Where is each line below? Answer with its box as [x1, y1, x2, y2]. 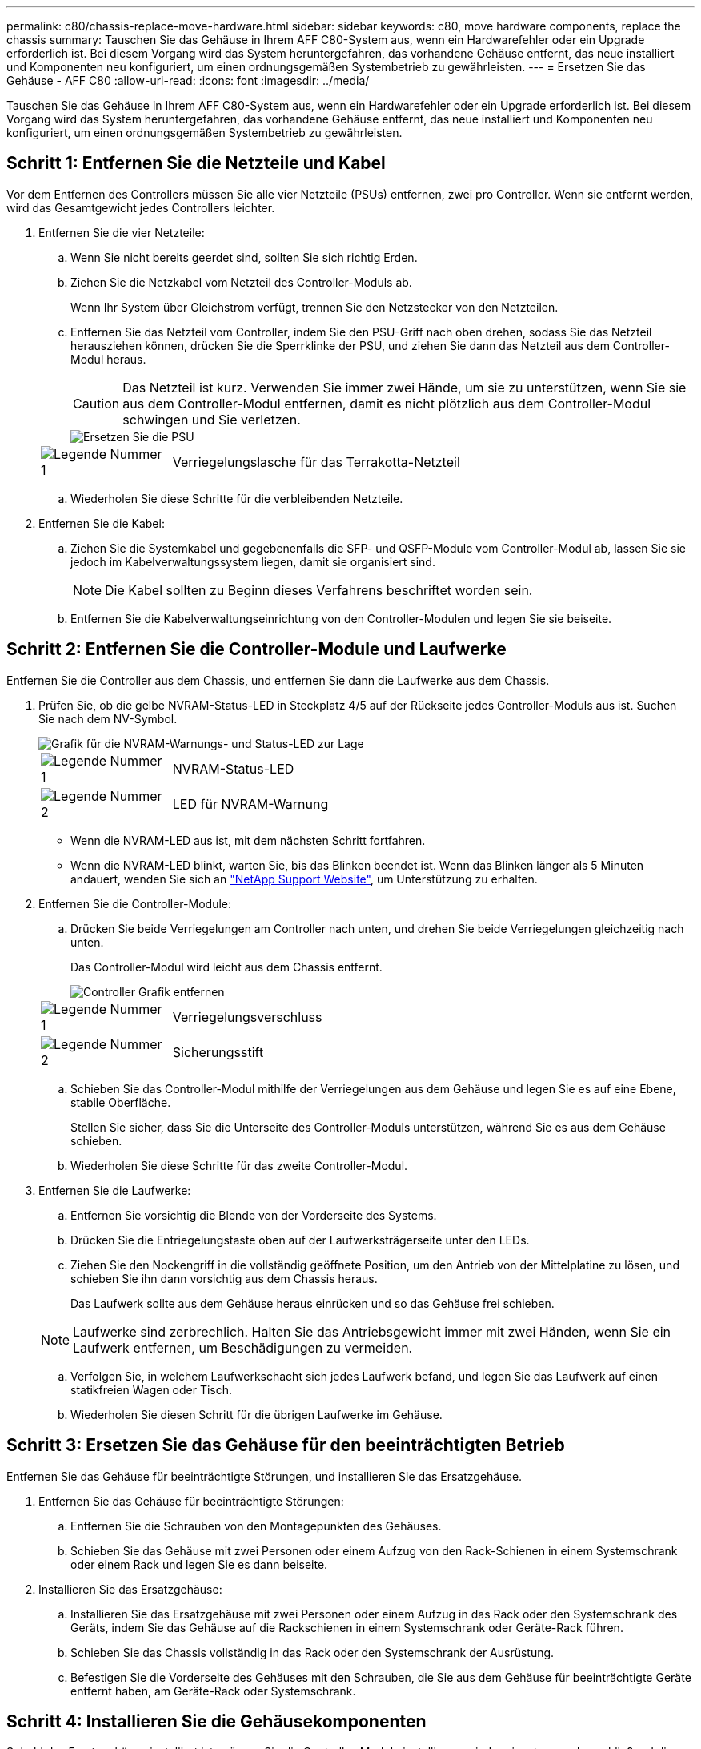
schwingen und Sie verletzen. [122, 411, 301, 428]
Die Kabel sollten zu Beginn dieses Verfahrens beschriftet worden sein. [105, 581, 533, 598]
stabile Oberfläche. [70, 1095, 171, 1109]
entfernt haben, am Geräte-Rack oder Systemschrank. [70, 1683, 356, 1698]
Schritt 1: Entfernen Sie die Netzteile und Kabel [6, 153, 386, 174]
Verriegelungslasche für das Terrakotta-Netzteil [172, 453, 460, 470]
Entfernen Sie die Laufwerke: [38, 1183, 191, 1197]
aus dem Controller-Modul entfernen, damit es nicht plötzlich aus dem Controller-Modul [122, 395, 651, 412]
